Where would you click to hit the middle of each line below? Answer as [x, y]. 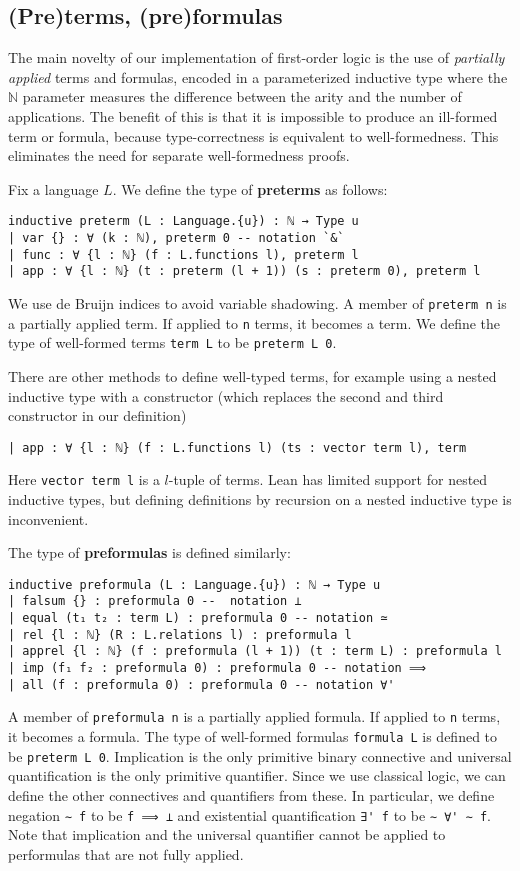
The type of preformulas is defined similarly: [149, 552]
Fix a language [53, 188]
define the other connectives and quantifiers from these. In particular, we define [251, 794]
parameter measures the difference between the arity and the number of [242, 96]
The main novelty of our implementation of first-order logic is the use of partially [256, 57]
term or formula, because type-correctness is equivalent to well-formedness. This [253, 135]
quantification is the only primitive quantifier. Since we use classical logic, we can [257, 775]
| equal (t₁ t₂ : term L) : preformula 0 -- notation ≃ [198, 618]
